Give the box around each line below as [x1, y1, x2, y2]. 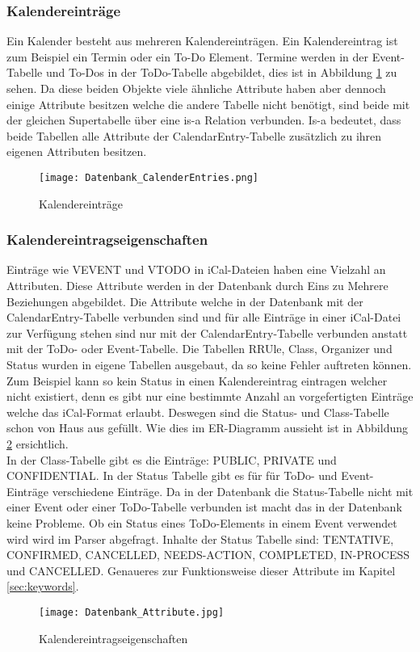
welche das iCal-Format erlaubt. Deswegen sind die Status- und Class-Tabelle [6, 403, 389, 420]
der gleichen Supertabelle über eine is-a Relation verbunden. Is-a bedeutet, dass [6, 111, 401, 128]
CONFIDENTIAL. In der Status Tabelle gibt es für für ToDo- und [6, 467, 338, 484]
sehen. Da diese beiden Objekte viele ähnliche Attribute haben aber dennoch [6, 80, 386, 96]
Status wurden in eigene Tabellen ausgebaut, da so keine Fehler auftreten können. [6, 356, 412, 372]
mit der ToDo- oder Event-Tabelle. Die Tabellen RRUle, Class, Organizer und [6, 340, 393, 357]
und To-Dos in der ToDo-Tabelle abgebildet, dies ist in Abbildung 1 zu [45, 64, 397, 81]
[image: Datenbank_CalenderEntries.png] [39, 171, 259, 183]
